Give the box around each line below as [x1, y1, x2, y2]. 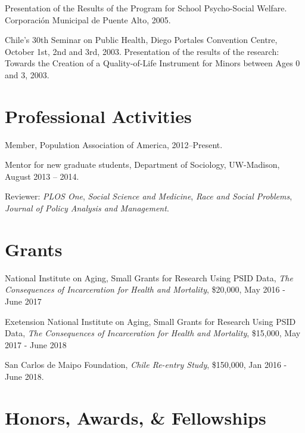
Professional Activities [5, 103, 192, 128]
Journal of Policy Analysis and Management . [5, 202, 169, 214]
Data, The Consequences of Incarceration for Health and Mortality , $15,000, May [5, 327, 301, 339]
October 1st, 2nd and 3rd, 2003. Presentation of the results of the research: [5, 45, 279, 57]
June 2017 [5, 294, 42, 307]
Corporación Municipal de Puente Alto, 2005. [5, 13, 171, 26]
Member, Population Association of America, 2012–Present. [5, 138, 223, 151]
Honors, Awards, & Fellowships [5, 405, 266, 429]
